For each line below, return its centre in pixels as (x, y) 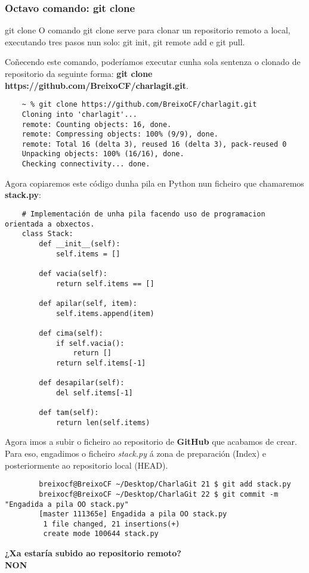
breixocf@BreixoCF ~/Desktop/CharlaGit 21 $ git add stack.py (165, 484)
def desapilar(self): (82, 383)
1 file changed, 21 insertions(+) (112, 524)
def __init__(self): (80, 244)
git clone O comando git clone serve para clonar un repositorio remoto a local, (148, 30)
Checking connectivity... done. (86, 164)
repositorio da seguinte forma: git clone (79, 73)
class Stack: (47, 234)
